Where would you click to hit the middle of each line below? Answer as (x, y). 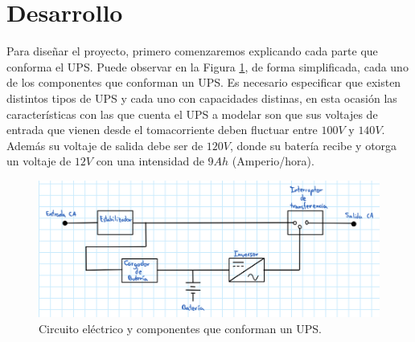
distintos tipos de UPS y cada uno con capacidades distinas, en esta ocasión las (202, 98)
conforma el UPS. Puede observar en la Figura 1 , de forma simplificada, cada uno (207, 66)
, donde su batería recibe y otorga (313, 145)
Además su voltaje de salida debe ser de (105, 145)
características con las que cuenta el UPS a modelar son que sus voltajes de (192, 114)
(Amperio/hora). (273, 161)
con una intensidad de (150, 161)
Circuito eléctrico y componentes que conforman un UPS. (180, 328)
